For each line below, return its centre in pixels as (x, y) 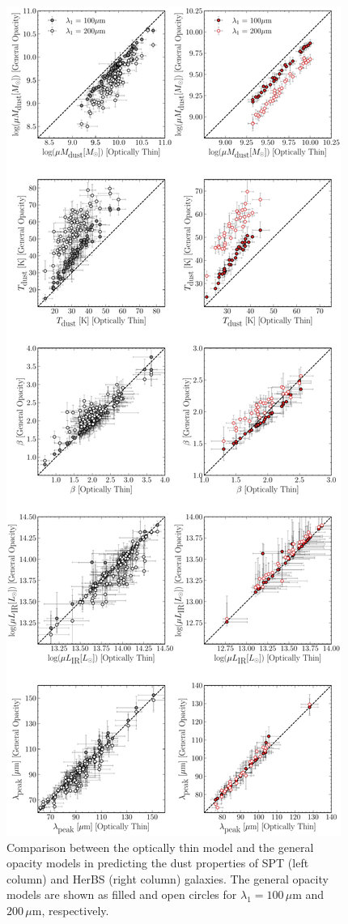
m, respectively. (70, 910)
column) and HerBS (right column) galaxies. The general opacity (168, 878)
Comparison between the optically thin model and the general (160, 847)
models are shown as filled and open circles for (122, 894)
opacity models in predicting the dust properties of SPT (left (158, 863)
